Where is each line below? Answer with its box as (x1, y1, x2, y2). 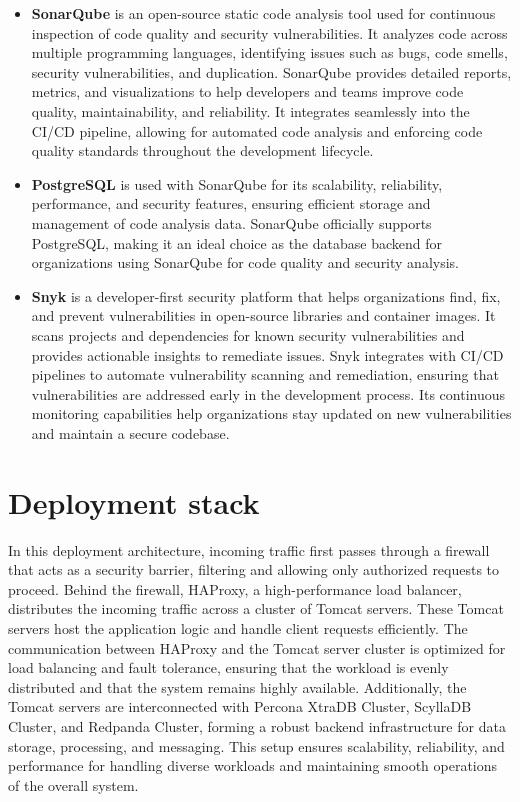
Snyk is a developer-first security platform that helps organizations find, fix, (31, 285, 501, 306)
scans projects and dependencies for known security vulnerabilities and (31, 324, 465, 345)
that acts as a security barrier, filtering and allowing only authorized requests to (8, 559, 500, 580)
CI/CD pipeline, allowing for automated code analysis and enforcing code (31, 120, 483, 141)
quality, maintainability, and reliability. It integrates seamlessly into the (31, 100, 470, 121)
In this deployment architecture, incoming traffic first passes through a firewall (8, 539, 490, 560)
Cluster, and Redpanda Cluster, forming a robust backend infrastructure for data (8, 715, 506, 736)
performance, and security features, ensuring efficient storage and (31, 193, 431, 214)
